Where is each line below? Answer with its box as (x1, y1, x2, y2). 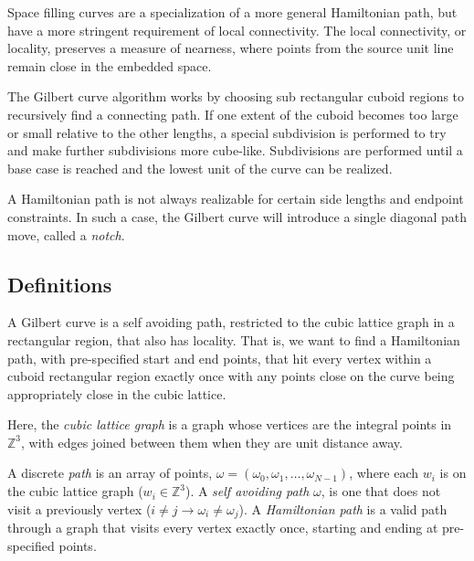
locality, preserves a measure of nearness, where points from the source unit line (7, 38, 454, 58)
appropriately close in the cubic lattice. (7, 384, 226, 403)
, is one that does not (321, 482, 441, 501)
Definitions (7, 270, 112, 298)
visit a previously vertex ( (7, 499, 152, 518)
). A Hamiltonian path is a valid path (238, 499, 448, 518)
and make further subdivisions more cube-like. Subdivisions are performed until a (7, 141, 463, 160)
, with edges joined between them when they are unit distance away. (21, 432, 403, 451)
